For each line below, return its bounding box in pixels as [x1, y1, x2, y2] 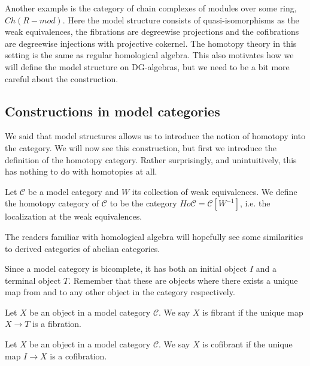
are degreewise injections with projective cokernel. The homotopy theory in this [5, 37, 297, 49]
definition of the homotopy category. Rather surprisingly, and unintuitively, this [5, 153, 297, 166]
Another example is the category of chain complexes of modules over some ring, [5, 2, 297, 14]
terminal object [5, 274, 61, 286]
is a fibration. [32, 317, 81, 330]
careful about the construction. [5, 72, 118, 85]
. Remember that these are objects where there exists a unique [68, 274, 298, 286]
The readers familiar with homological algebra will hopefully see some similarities [5, 230, 303, 242]
